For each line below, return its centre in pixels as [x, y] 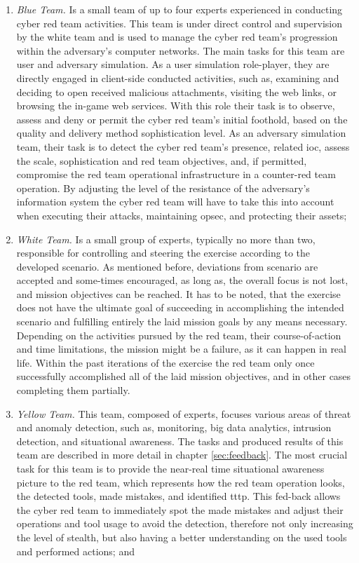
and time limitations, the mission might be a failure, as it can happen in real [181, 349]
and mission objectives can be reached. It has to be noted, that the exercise [178, 293]
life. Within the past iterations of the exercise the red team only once [165, 362]
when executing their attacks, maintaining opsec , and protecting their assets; [182, 215]
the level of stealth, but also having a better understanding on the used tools [182, 537]
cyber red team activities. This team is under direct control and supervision [179, 23]
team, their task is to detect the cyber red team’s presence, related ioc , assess [183, 146]
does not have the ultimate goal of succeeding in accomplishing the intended [180, 307]
